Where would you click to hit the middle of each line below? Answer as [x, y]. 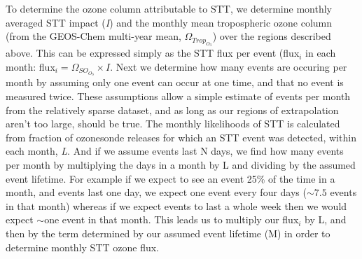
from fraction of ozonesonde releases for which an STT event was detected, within [181, 137]
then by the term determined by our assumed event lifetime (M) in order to [168, 233]
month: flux [30, 66]
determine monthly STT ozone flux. [82, 247]
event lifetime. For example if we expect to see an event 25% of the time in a [170, 178]
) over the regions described [272, 36]
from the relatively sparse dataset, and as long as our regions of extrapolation [172, 110]
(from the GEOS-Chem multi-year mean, [93, 36]
